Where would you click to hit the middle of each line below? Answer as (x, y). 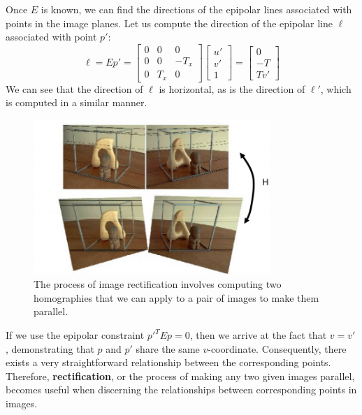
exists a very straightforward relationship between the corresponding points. (168, 362)
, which (336, 88)
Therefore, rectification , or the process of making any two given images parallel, (180, 376)
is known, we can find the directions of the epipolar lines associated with (196, 9)
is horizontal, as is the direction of (232, 88)
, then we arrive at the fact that (258, 335)
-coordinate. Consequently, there (277, 348)
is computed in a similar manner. (77, 102)
